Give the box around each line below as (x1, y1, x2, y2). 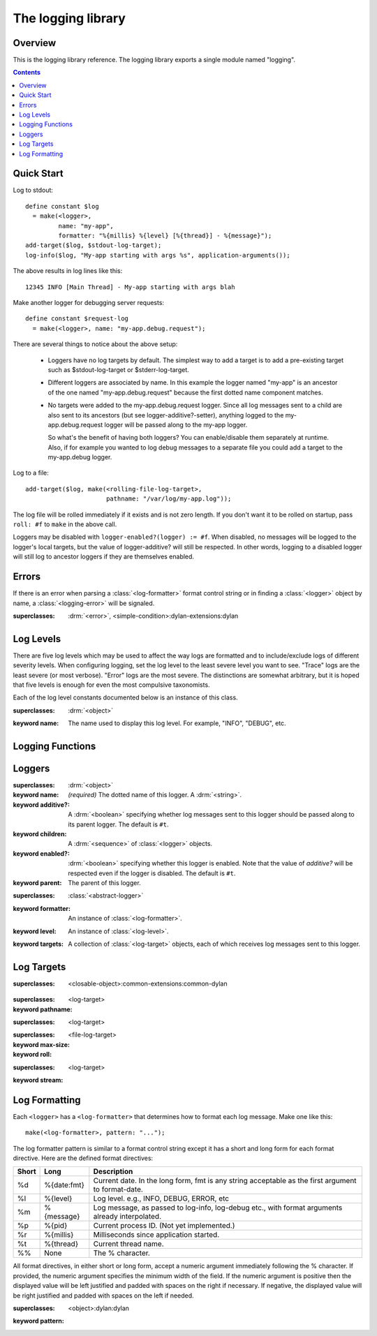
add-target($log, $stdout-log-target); (25, 242, 162, 249)
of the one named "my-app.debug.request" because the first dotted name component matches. (47, 388, 324, 396)
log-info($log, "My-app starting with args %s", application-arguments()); (25, 251, 290, 259)
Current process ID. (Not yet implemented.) (93, 1221, 235, 1231)
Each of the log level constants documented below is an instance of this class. (13, 693, 238, 702)
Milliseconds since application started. (93, 1230, 220, 1240)
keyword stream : (13, 1076, 64, 1084)
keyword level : (13, 927, 57, 935)
